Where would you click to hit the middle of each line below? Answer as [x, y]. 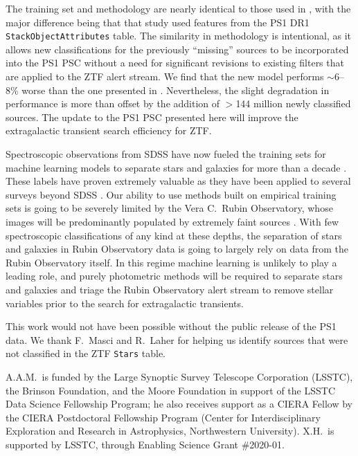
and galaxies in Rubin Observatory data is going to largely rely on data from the [177, 249]
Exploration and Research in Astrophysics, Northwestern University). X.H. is [170, 431]
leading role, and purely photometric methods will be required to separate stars [174, 276]
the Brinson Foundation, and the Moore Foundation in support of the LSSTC [170, 390]
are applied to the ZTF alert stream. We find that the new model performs [165, 76]
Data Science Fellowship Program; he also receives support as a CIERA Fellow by [179, 404]
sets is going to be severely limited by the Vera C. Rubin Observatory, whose [169, 208]
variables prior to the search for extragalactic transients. [125, 303]
